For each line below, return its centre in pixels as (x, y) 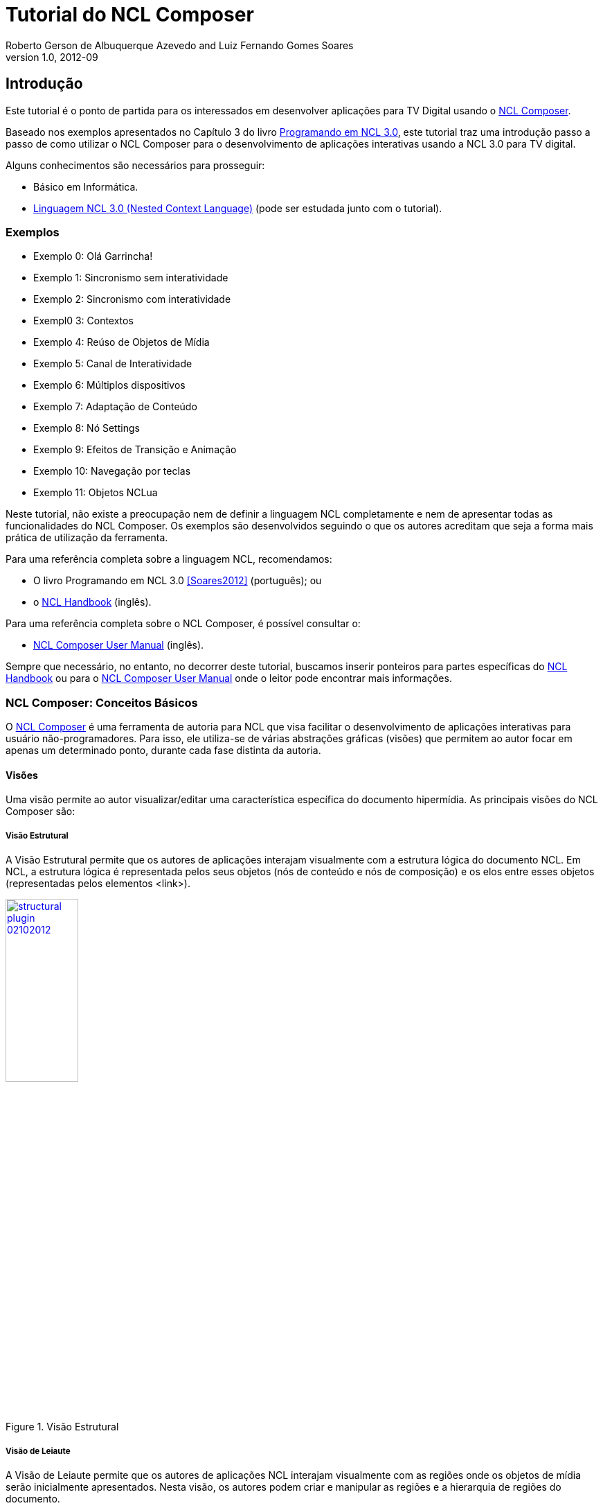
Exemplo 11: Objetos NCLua (96, 493)
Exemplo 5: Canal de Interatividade (113, 364)
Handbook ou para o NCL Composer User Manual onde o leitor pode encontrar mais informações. (229, 678)
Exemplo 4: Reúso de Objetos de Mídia (121, 342)
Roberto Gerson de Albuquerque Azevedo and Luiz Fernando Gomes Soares (180, 45)
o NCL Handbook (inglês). (92, 602)
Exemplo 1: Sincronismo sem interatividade (131, 278)
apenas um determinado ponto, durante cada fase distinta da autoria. (163, 751)
